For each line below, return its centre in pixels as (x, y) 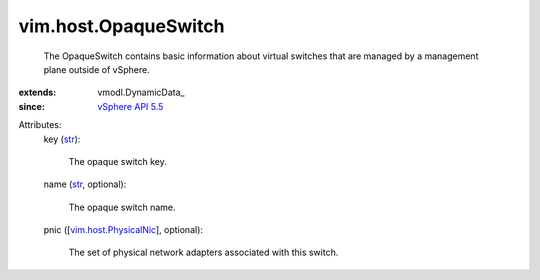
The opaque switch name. (122, 207)
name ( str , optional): (85, 184)
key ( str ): (62, 139)
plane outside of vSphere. (96, 69)
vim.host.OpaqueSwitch (121, 26)
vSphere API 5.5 (130, 106)
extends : (37, 92)
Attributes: (40, 125)
